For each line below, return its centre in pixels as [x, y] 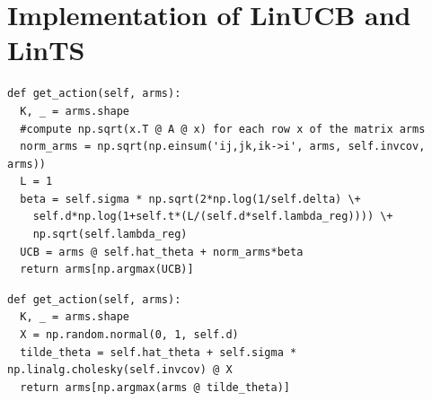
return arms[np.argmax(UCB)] [107, 270]
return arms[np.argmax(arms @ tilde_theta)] [155, 387]
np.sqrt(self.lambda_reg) [110, 235]
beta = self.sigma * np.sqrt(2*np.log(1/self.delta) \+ [190, 199]
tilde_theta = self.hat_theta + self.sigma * [159, 352]
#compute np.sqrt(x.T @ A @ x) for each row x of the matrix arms [223, 129]
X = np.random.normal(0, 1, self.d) [129, 335]
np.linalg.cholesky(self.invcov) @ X [120, 370]
